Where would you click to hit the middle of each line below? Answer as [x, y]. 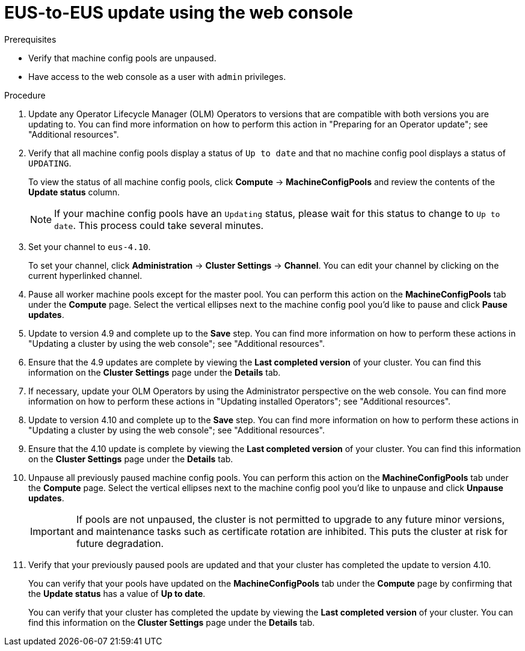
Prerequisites [30, 39]
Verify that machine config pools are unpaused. [122, 58]
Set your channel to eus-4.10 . [90, 246]
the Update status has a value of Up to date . [117, 593]
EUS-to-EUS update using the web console [179, 13]
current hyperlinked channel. [85, 275]
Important [52, 531]
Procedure [25, 95]
